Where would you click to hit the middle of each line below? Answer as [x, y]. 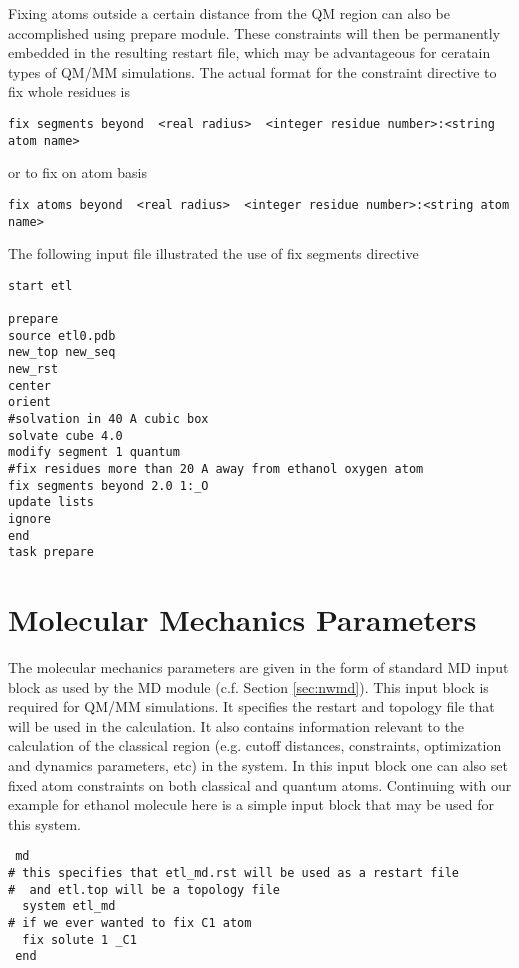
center [29, 385]
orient [29, 402]
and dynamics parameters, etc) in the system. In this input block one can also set [258, 765]
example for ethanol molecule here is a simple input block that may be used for [251, 804]
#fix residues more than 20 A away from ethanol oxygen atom [216, 469]
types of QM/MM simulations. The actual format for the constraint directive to [252, 71]
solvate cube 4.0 [65, 435]
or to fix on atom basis [78, 172]
